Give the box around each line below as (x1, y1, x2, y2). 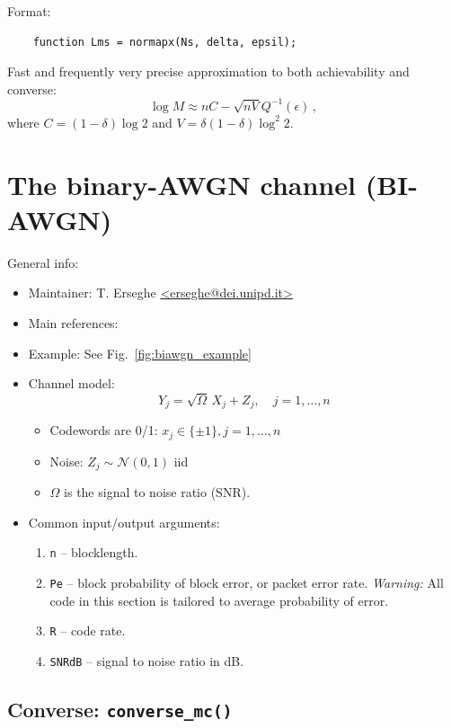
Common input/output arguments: (28, 512, 220, 531)
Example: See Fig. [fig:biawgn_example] (28, 343, 252, 362)
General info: (7, 253, 79, 271)
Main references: (28, 313, 119, 332)
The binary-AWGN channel (7, 165, 356, 202)
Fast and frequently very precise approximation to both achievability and (7, 62, 410, 81)
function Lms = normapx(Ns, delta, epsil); (32, 35, 297, 49)
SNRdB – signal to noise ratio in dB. (49, 652, 244, 670)
